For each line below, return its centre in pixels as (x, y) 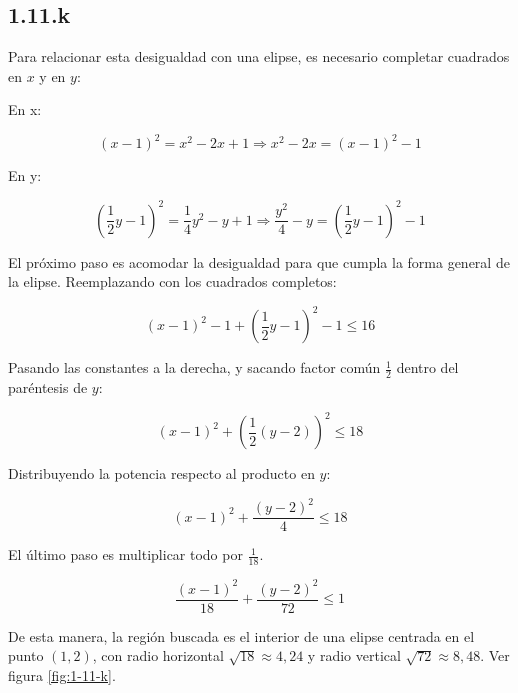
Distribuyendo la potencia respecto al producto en (161, 473)
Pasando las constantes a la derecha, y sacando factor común (194, 367)
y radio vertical (354, 655)
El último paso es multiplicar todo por (125, 554)
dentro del (427, 367)
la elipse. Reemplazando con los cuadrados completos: (172, 281)
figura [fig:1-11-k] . (62, 674)
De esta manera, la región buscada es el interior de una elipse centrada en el (241, 635)
